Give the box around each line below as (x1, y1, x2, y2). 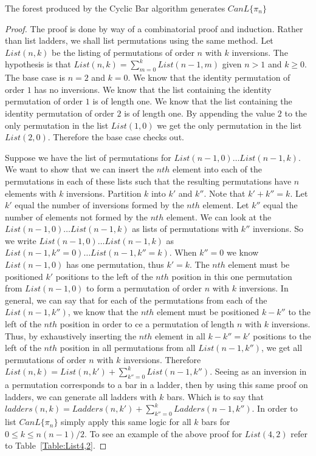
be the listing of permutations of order (52, 46, 194, 58)
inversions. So (252, 222, 303, 235)
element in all (154, 329, 205, 342)
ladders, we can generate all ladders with (5, 390, 157, 403)
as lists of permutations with (132, 222, 239, 235)
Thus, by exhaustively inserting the (5, 329, 137, 342)
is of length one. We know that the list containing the (92, 95, 292, 107)
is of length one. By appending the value (124, 106, 275, 119)
